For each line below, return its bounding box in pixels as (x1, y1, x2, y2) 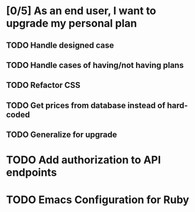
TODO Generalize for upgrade (6, 130, 117, 140)
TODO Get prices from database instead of (6, 100, 166, 110)
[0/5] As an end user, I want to (6, 4, 157, 18)
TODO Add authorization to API (6, 154, 161, 167)
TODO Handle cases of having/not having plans (6, 60, 184, 70)
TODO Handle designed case (6, 40, 114, 50)
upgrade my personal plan (6, 17, 137, 30)
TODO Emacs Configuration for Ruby (6, 193, 190, 206)
